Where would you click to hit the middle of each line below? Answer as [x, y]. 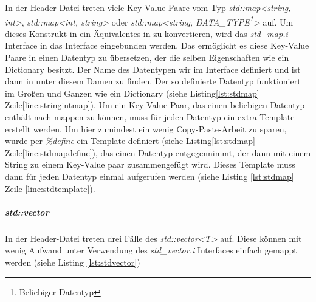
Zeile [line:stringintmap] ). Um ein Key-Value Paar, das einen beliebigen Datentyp [155, 105]
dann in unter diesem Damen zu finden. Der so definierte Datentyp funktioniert [153, 81]
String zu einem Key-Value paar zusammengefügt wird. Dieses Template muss [150, 164]
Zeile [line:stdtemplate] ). [50, 188]
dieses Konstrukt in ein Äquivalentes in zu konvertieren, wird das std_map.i [146, 33]
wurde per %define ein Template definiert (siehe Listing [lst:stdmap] [130, 141]
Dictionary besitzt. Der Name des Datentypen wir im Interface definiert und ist [153, 69]
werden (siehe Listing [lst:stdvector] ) [73, 262]
